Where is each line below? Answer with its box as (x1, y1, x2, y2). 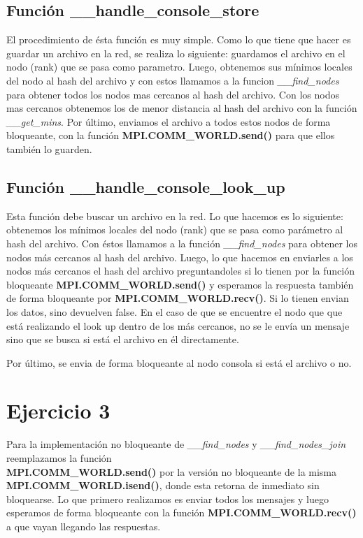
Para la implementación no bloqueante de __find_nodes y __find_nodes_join (6, 437, 346, 451)
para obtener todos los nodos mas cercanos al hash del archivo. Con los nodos (6, 87, 339, 101)
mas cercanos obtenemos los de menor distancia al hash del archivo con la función (6, 101, 357, 115)
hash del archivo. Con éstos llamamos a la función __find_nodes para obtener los (6, 235, 358, 250)
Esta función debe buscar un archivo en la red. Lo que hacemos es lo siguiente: (6, 208, 343, 223)
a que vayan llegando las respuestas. (6, 518, 161, 533)
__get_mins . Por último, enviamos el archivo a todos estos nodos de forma (6, 114, 331, 129)
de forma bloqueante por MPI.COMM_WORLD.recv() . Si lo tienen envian (6, 291, 349, 305)
